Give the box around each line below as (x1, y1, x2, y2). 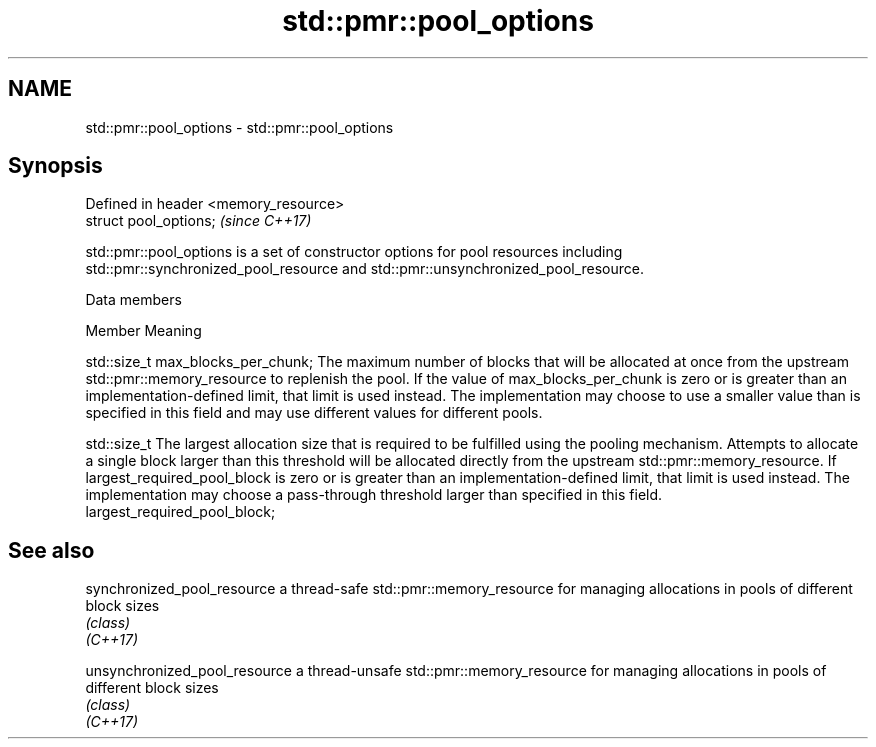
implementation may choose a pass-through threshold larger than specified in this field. (85, 486, 663, 504)
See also (8, 537, 95, 563)
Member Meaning (85, 322, 202, 340)
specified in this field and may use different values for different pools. (85, 404, 543, 422)
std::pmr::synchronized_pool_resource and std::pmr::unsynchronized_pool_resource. (85, 260, 645, 278)
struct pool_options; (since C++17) (85, 212, 312, 230)
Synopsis (8, 153, 103, 179)
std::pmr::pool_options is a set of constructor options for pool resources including (85, 243, 623, 261)
